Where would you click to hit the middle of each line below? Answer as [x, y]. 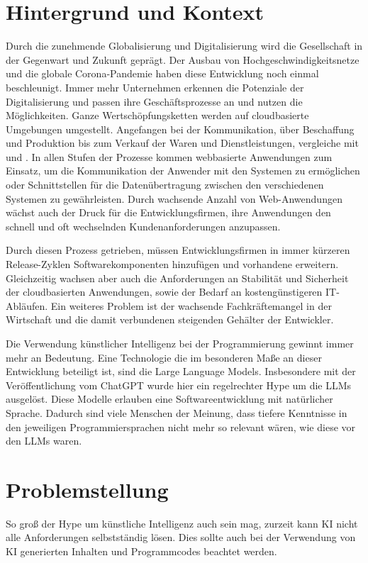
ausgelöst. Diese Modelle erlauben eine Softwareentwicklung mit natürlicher [169, 399]
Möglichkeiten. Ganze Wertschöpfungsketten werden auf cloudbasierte [157, 115]
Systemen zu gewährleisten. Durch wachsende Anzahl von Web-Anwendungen [174, 198]
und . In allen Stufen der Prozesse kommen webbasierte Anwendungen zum [169, 156]
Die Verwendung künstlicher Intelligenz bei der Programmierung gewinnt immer [180, 343]
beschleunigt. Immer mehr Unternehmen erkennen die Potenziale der [155, 87]
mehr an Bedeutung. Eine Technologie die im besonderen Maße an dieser [164, 357]
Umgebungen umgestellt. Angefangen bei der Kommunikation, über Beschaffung [180, 129]
